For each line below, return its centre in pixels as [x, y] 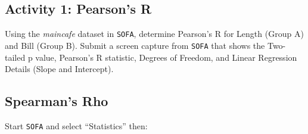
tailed [15, 57]
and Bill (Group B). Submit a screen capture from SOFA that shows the [135, 45]
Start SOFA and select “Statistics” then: [76, 125]
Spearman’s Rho [57, 101]
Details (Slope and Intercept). [59, 69]
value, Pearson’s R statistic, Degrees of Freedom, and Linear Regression [166, 57]
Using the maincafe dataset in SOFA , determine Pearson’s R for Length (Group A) [154, 34]
